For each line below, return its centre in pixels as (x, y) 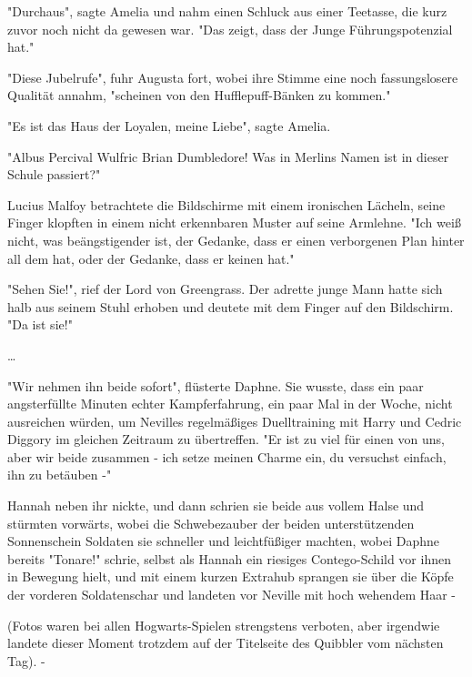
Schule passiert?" (54, 174)
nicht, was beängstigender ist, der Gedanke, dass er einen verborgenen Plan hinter (236, 240)
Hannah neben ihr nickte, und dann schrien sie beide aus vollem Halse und (216, 505)
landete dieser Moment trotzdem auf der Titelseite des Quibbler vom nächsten (226, 643)
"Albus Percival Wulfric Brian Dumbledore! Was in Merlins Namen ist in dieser (228, 156)
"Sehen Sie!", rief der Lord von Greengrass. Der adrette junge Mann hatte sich (225, 289)
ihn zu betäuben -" (60, 475)
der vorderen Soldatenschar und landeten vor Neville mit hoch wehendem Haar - (232, 595)
